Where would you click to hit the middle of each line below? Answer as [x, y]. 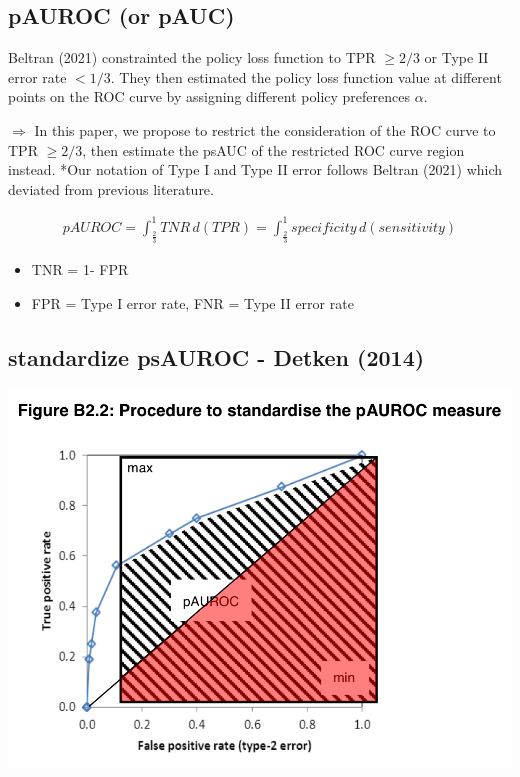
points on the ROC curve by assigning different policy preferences [209, 96]
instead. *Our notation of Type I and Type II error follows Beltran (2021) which [255, 169]
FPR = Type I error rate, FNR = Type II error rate [192, 302]
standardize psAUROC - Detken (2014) [216, 356]
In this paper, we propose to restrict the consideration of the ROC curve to [265, 129]
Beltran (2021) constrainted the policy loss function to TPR [192, 57]
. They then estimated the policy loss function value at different [306, 76]
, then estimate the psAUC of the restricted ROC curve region [273, 149]
